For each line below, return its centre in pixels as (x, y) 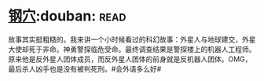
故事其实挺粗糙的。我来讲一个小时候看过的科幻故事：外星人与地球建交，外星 (132, 39)
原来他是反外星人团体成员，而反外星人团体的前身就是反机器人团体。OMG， (130, 59)
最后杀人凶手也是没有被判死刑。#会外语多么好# (85, 68)
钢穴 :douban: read (67, 16)
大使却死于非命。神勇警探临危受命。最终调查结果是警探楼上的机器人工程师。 (132, 49)
